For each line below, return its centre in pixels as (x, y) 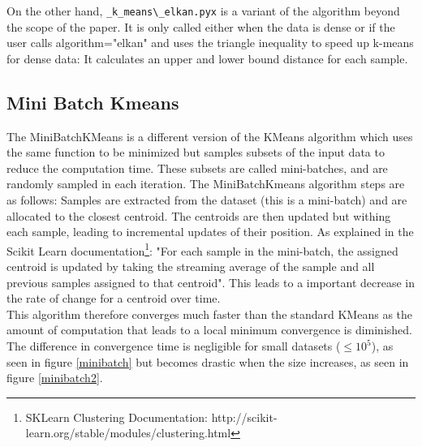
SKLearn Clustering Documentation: (116, 417)
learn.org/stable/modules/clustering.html (128, 433)
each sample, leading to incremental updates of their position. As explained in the (210, 232)
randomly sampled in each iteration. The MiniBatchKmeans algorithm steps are (206, 184)
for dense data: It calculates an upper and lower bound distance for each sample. (207, 58)
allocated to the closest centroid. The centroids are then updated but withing (199, 215)
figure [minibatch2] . (55, 378)
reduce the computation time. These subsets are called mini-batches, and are (197, 168)
